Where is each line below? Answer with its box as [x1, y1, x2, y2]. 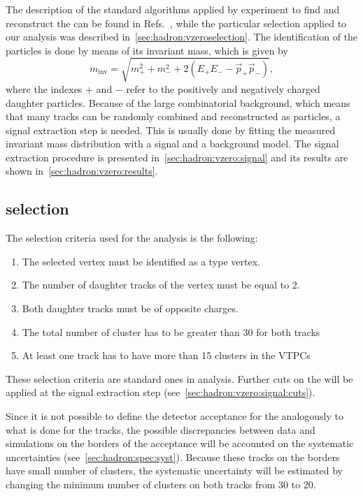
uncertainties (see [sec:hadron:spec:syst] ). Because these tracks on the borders [6, 449, 340, 464]
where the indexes [6, 81, 83, 96]
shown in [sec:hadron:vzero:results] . [6, 163, 158, 178]
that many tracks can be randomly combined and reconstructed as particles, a [6, 109, 341, 124]
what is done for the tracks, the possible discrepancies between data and [6, 422, 315, 437]
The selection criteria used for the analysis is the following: [6, 231, 258, 245]
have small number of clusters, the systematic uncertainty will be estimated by [6, 463, 343, 478]
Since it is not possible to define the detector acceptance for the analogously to [6, 409, 343, 423]
